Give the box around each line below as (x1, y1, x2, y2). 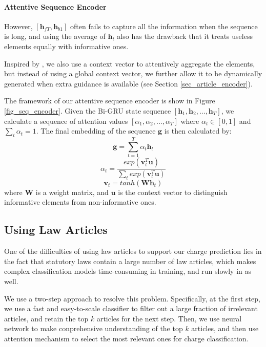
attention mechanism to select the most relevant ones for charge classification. (4, 333, 249, 343)
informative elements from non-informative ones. (4, 197, 156, 207)
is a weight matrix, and (35, 186, 109, 197)
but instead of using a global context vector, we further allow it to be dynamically (4, 68, 262, 79)
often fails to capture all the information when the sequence (70, 20, 258, 31)
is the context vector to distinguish (118, 186, 228, 197)
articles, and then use (191, 323, 259, 334)
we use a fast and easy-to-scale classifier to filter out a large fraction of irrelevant (4, 303, 258, 314)
